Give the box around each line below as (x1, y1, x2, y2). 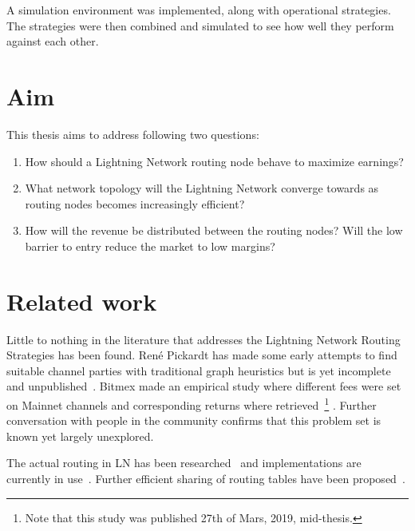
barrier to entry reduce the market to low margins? (25, 237, 275, 254)
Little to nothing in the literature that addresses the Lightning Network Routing (6, 331, 401, 347)
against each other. (6, 33, 99, 50)
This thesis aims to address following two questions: (6, 125, 259, 142)
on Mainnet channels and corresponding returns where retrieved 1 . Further (6, 394, 377, 413)
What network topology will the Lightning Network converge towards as (25, 180, 379, 196)
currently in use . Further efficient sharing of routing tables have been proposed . (6, 470, 405, 486)
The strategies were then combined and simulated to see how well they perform (6, 17, 394, 34)
